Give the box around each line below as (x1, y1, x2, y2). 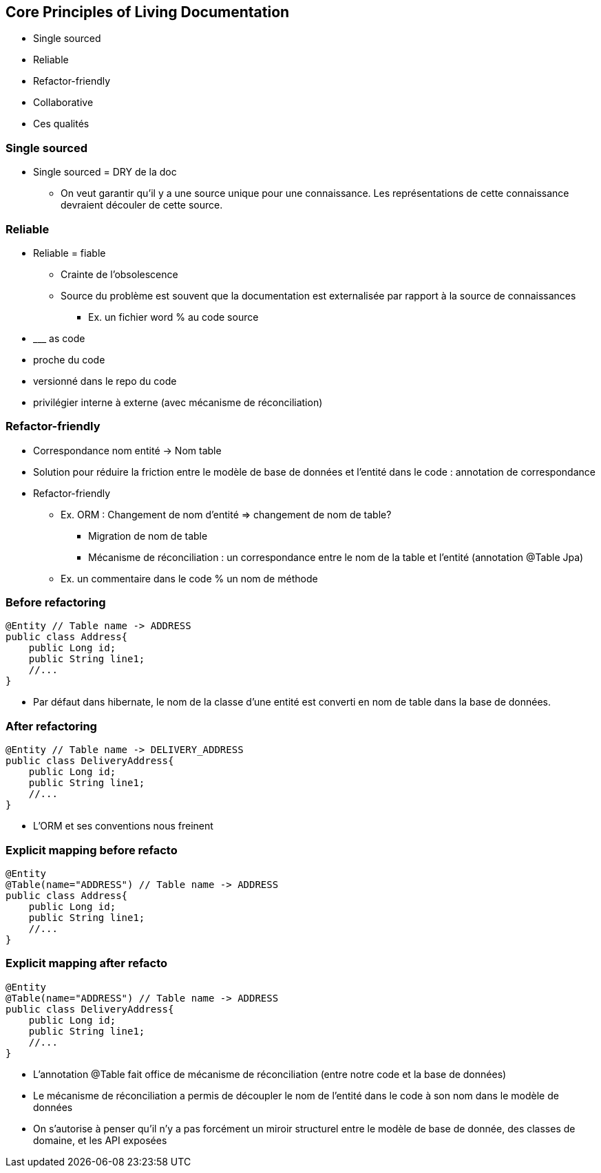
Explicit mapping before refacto (6, 843, 178, 857)
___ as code (33, 332, 85, 344)
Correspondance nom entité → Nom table (33, 444, 222, 456)
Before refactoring (6, 595, 106, 610)
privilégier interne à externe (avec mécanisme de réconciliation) (33, 396, 323, 408)
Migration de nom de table (88, 529, 208, 542)
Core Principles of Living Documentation (6, 3, 290, 21)
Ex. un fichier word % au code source (88, 310, 259, 323)
